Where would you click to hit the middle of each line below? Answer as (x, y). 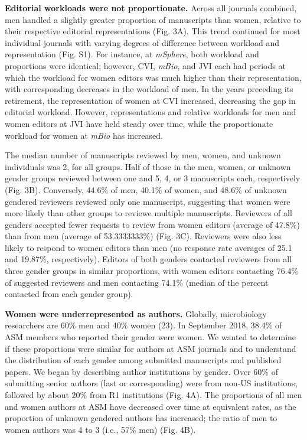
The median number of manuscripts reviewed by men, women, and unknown (143, 155)
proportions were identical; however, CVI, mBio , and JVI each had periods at (145, 65)
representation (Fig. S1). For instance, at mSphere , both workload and (132, 54)
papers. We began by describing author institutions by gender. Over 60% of (141, 371)
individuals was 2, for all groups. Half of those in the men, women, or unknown (148, 166)
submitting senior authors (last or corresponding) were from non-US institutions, (151, 383)
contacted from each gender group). (69, 294)
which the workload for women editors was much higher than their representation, (153, 77)
